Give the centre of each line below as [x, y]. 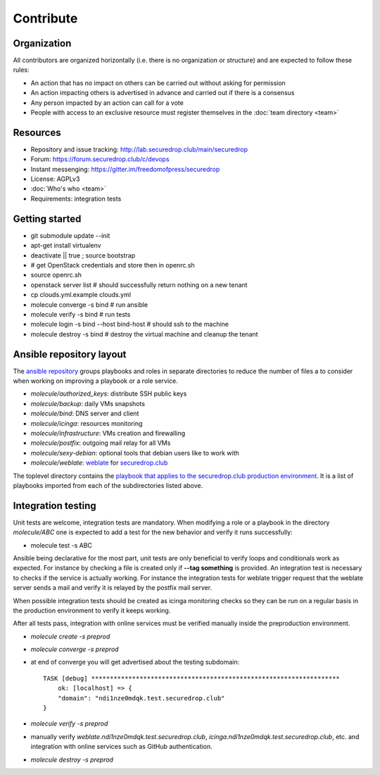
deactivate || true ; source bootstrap [83, 255]
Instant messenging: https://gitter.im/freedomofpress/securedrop [125, 169]
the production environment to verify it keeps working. [92, 610]
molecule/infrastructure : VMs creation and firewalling [108, 433]
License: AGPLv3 [55, 179]
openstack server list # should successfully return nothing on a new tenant [139, 284]
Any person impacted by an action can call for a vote [107, 103]
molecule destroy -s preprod [72, 760]
